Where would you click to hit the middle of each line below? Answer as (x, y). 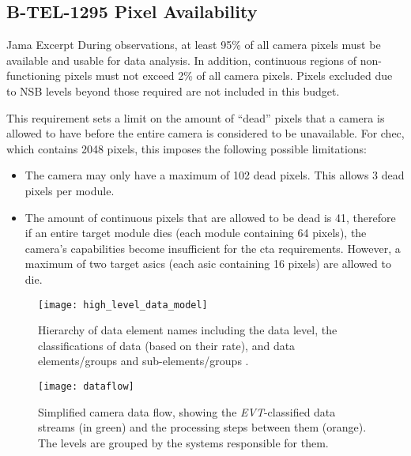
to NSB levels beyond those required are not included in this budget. (173, 90)
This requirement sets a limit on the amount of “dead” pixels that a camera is (196, 117)
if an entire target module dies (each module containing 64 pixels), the (196, 233)
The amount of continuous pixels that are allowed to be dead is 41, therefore (210, 217)
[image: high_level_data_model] (123, 305)
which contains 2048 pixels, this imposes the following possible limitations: (187, 148)
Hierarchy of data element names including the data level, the (188, 330)
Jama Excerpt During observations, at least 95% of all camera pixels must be (194, 45)
